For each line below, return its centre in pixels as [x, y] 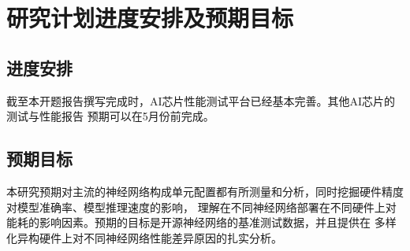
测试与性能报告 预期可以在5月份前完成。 [110, 116]
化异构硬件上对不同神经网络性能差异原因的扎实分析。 [144, 237]
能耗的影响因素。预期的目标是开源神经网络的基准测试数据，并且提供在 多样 [201, 222]
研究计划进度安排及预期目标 [150, 18]
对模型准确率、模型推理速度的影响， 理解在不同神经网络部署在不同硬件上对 [201, 207]
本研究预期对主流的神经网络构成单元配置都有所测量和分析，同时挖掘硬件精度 [205, 191]
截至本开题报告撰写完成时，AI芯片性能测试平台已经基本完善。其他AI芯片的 [201, 100]
